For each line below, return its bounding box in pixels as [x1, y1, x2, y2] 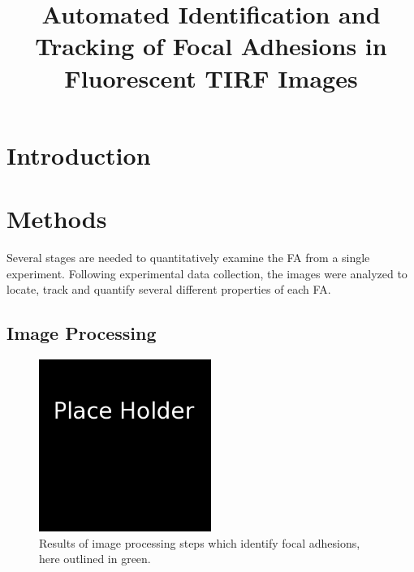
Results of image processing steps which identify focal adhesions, [39, 534, 360, 551]
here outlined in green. [39, 550, 151, 567]
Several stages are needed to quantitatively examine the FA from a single [6, 249, 370, 266]
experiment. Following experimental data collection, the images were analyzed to [6, 264, 408, 282]
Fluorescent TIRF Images [64, 61, 358, 94]
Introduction [6, 138, 151, 171]
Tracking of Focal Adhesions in [35, 29, 387, 62]
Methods [6, 202, 107, 235]
